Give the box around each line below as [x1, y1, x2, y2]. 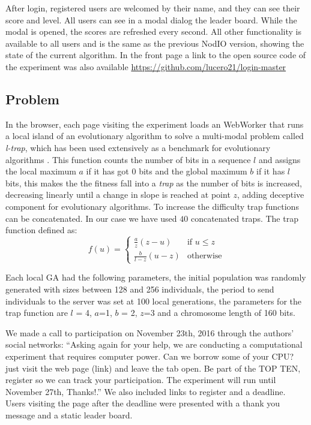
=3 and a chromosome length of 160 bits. [143, 306, 295, 319]
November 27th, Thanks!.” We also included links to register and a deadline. [5, 385, 286, 397]
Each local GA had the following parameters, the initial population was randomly [5, 271, 306, 284]
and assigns [258, 153, 301, 165]
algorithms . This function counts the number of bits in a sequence [5, 153, 251, 165]
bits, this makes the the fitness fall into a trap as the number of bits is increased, [5, 176, 302, 189]
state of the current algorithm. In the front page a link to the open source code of [5, 49, 306, 61]
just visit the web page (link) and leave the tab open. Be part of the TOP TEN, [5, 361, 301, 374]
